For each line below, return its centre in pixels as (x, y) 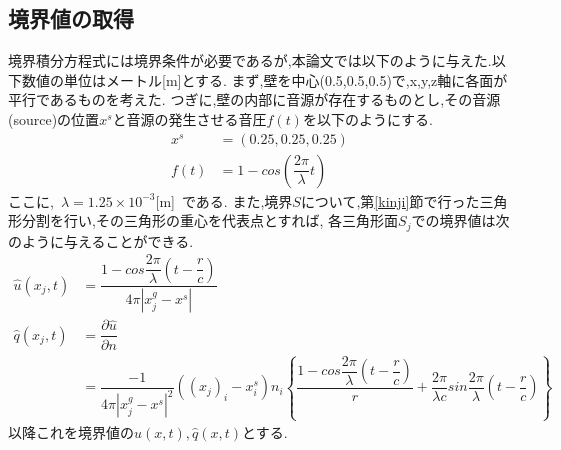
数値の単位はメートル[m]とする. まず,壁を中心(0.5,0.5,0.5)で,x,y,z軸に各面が (264, 79)
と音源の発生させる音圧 (189, 118)
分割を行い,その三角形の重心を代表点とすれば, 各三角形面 (210, 220)
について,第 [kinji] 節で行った (390, 200)
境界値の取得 (71, 18)
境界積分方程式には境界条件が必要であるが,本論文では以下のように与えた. (250, 60)
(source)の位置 (54, 118)
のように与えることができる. (101, 240)
